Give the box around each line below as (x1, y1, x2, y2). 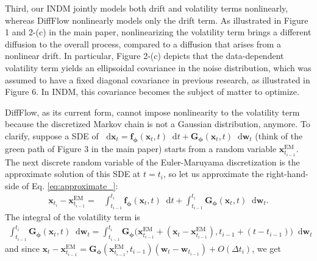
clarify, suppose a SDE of (5, 129, 99, 142)
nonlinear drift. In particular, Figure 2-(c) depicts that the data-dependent (5, 49, 284, 62)
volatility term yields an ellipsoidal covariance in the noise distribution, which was (5, 61, 312, 74)
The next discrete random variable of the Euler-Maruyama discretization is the (5, 155, 300, 168)
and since (5, 242, 40, 254)
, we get (252, 242, 281, 254)
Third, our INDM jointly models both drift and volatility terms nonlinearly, (5, 2, 288, 14)
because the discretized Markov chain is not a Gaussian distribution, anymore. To (5, 117, 310, 130)
